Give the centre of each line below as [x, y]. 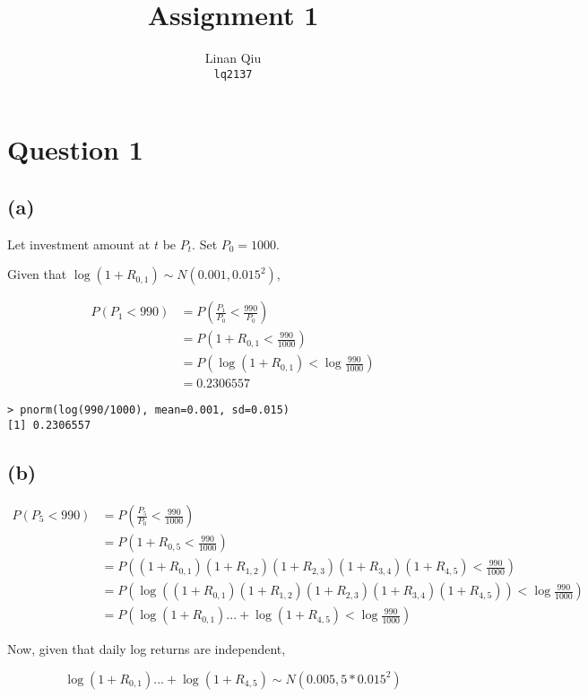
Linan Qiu [233, 58]
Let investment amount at [79, 244]
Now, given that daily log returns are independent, [147, 649]
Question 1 [75, 149]
